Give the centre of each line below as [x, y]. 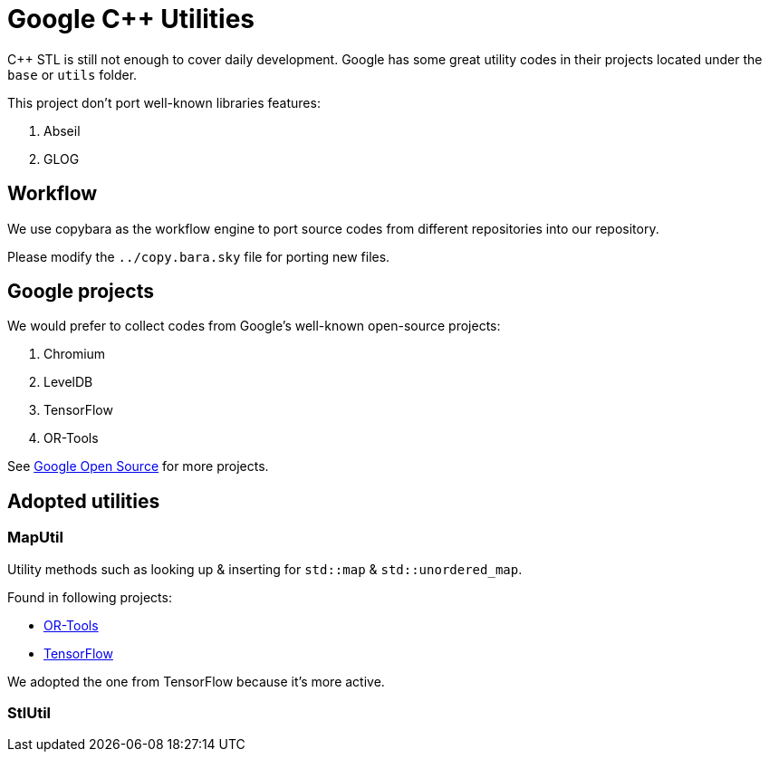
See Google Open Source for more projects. [138, 466]
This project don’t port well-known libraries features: [164, 102]
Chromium [75, 354]
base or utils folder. [72, 74]
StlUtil [29, 713]
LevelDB [68, 382]
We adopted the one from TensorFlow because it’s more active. [196, 681]
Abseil [62, 130]
